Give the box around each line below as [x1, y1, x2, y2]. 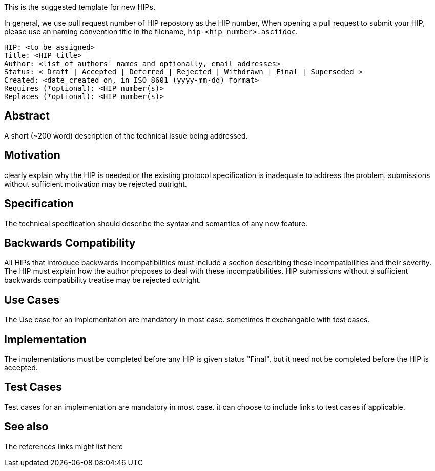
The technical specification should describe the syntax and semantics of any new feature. [4, 219, 308, 228]
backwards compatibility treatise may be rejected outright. [4, 276, 201, 285]
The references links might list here [4, 442, 123, 451]
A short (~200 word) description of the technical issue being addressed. [4, 131, 248, 140]
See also [4, 420, 49, 434]
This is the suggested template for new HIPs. [4, 3, 155, 11]
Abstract [4, 109, 50, 123]
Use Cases [4, 293, 60, 306]
